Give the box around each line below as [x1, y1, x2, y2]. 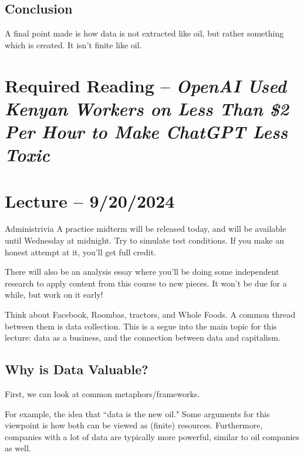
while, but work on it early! [5, 288, 103, 301]
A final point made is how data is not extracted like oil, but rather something [5, 27, 284, 39]
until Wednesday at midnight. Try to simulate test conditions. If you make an [5, 234, 284, 247]
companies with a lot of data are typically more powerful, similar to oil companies [5, 430, 300, 442]
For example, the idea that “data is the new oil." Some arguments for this [5, 407, 270, 420]
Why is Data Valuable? [5, 360, 148, 378]
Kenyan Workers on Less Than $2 [5, 96, 289, 121]
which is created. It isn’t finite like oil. [5, 38, 142, 51]
